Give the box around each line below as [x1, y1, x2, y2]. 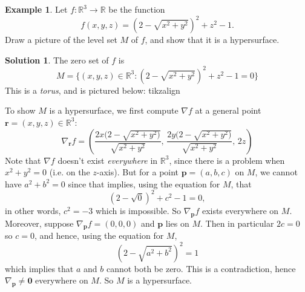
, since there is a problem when [169, 154, 285, 166]
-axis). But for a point [96, 166, 179, 178]
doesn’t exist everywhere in [57, 154, 158, 166]
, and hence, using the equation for [34, 229, 164, 242]
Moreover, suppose [5, 216, 74, 229]
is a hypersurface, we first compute [49, 104, 179, 117]
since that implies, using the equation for [68, 177, 220, 190]
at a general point [195, 104, 261, 117]
